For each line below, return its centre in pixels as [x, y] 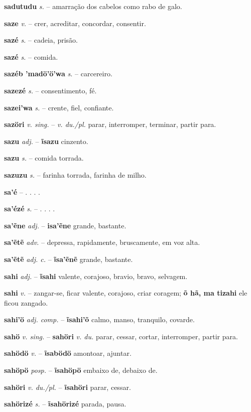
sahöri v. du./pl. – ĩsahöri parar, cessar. [68, 387]
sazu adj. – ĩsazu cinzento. [46, 141]
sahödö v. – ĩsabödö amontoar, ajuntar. [68, 353]
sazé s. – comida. [31, 56]
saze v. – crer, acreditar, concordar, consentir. [75, 23]
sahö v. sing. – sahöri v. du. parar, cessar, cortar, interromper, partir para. [121, 336]
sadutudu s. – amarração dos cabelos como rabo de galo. [93, 6]
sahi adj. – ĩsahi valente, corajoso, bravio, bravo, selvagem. [96, 276]
